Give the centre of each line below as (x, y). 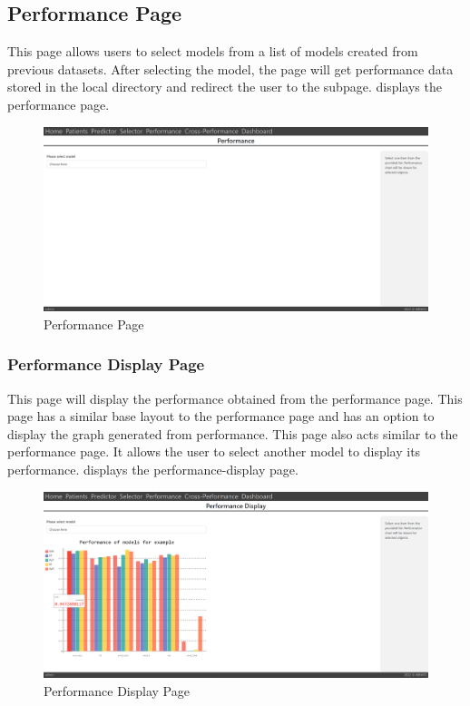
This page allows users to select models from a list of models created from (213, 51)
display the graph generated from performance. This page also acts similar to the (233, 433)
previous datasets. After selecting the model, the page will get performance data (230, 69)
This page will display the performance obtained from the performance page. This (235, 398)
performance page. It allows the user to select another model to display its (214, 451)
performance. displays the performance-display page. (153, 470)
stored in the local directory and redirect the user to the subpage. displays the (225, 87)
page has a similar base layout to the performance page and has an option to (221, 416)
